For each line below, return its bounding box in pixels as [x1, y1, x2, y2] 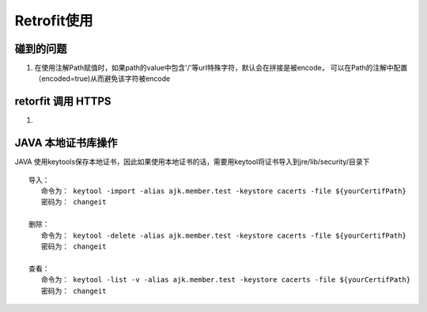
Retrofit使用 [14, 12, 94, 29]
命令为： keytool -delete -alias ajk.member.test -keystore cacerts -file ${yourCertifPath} [40, 230, 407, 240]
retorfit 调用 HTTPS [14, 95, 111, 108]
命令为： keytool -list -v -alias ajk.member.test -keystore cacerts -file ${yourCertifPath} [40, 276, 411, 284]
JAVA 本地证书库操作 [14, 136, 118, 150]
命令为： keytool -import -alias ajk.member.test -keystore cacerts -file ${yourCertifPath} [40, 187, 407, 196]
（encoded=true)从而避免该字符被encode [34, 74, 171, 83]
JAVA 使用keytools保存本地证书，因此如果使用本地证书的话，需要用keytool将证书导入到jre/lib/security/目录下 [14, 157, 370, 166]
